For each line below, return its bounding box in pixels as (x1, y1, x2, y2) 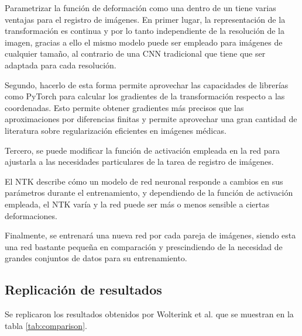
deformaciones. (5, 209, 57, 221)
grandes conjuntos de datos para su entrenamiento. (5, 252, 187, 264)
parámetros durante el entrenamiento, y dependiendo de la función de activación (5, 186, 293, 199)
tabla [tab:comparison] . (5, 319, 87, 331)
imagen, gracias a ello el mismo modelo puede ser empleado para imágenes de (5, 36, 283, 48)
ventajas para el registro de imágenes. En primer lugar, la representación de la (5, 13, 286, 25)
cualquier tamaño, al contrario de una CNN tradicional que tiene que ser (5, 47, 266, 60)
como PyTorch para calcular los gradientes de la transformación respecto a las (5, 90, 285, 102)
